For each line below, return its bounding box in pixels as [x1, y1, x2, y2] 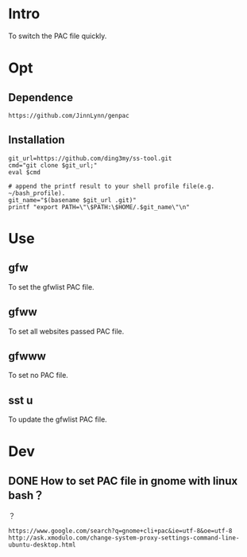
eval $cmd [8, 168, 41, 176]
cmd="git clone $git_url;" [8, 161, 98, 169]
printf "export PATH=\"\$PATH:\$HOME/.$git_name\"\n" [8, 203, 191, 211]
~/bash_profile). [8, 189, 66, 197]
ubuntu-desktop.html [8, 541, 77, 549]
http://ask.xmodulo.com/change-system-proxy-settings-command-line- [8, 534, 240, 542]
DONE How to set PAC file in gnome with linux [8, 474, 238, 488]
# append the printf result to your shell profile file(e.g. [8, 182, 215, 190]
